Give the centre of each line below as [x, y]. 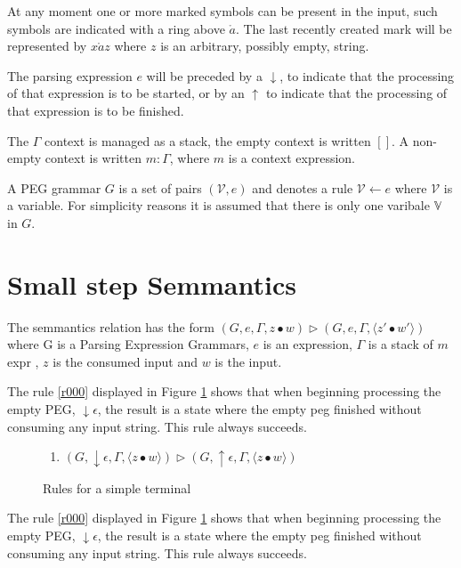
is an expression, [307, 344]
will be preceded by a [204, 75]
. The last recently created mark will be [344, 28]
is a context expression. [292, 158]
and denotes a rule [303, 187]
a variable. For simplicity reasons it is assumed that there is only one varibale [218, 205]
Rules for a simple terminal [117, 487]
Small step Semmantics [152, 284]
